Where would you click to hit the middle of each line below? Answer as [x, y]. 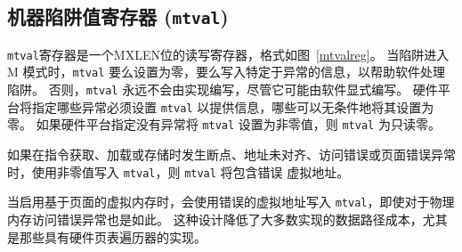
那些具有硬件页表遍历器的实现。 [113, 236]
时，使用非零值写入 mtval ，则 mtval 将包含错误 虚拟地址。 [178, 171]
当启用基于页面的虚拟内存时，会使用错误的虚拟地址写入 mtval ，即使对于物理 [231, 202]
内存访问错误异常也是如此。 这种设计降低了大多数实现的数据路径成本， [215, 219]
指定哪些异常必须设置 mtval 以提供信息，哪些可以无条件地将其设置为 [233, 106]
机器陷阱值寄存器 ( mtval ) [118, 16]
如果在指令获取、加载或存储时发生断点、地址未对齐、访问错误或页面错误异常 [231, 154]
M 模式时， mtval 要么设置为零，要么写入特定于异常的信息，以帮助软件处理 [226, 72]
